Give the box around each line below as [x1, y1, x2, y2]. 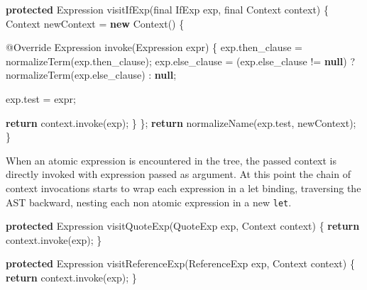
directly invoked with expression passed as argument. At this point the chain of [6, 167, 351, 182]
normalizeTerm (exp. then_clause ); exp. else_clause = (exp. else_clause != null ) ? [6, 53, 356, 68]
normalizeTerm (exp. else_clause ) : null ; [6, 67, 177, 82]
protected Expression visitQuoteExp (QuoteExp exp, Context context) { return [6, 218, 360, 233]
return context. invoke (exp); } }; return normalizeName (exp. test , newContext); [6, 115, 356, 130]
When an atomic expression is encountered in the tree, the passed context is [6, 152, 337, 167]
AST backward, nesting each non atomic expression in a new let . [6, 194, 292, 209]
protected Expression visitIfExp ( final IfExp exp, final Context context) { [6, 2, 329, 16]
